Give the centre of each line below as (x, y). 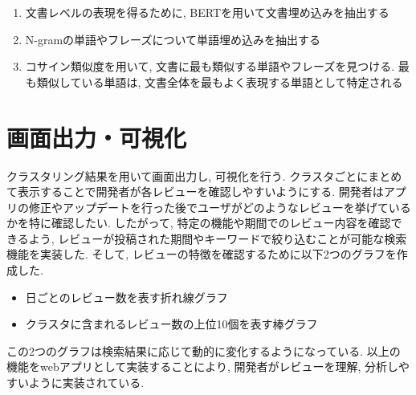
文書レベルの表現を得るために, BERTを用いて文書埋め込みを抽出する (207, 12)
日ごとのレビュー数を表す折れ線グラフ (126, 297)
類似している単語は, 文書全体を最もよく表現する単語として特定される (220, 81)
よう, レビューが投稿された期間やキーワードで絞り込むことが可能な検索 (218, 238)
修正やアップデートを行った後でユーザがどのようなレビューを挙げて (208, 207)
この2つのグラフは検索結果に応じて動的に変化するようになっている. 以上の (204, 350)
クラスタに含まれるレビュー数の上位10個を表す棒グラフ (171, 324)
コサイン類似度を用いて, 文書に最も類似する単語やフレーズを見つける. (210, 66)
